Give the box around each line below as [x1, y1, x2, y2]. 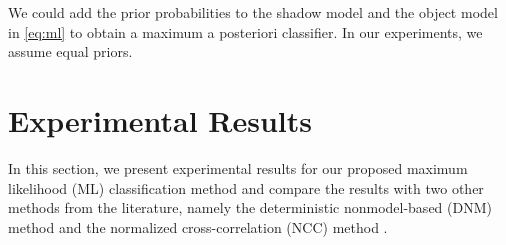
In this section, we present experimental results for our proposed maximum [8, 157, 468, 178]
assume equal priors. [8, 41, 133, 62]
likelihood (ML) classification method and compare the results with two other [8, 177, 484, 198]
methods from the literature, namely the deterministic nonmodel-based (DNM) [8, 197, 492, 218]
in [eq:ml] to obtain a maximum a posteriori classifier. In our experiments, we [8, 21, 483, 42]
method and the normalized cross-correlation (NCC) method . [8, 216, 388, 237]
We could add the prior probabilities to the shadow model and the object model [8, 2, 498, 22]
